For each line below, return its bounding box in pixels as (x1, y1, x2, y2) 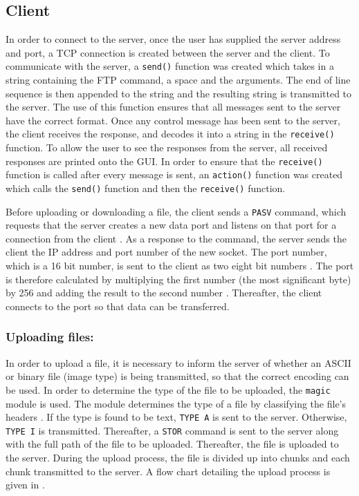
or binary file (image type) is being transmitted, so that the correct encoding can (6, 369, 349, 383)
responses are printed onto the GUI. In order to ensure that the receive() (6, 153, 323, 168)
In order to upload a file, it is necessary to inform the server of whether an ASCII (6, 355, 351, 370)
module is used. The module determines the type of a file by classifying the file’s (6, 396, 347, 410)
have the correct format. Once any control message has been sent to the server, (6, 113, 340, 127)
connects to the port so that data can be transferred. (6, 298, 230, 313)
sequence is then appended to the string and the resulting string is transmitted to (6, 86, 352, 100)
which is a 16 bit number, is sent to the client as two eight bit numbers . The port (6, 258, 354, 273)
